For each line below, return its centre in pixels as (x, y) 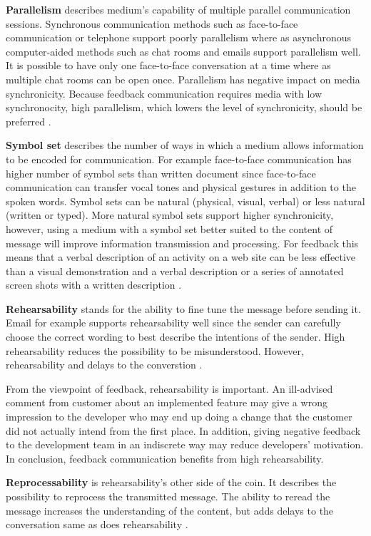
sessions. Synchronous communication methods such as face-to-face (152, 23)
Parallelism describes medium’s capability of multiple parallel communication (178, 9)
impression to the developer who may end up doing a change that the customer (179, 417)
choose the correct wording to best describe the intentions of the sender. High (176, 337)
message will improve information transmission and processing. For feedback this (182, 243)
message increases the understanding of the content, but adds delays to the (170, 510)
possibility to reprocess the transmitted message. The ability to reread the (168, 496)
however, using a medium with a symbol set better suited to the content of (169, 228)
